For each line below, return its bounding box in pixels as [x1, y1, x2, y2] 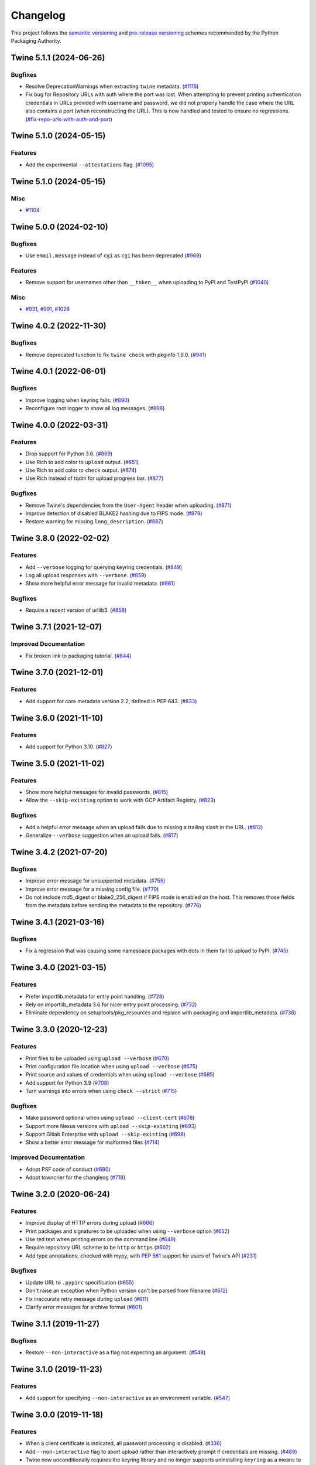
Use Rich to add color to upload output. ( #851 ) [25, 458, 139, 465]
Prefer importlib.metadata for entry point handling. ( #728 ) [25, 993, 164, 1000]
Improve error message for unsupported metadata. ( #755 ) [25, 877, 166, 884]
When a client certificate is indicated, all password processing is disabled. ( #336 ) [25, 1440, 222, 1447]
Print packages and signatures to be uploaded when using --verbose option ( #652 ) [25, 1228, 230, 1235]
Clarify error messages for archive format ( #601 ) [25, 1304, 143, 1310]
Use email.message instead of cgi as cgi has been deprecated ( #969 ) [25, 252, 202, 259]
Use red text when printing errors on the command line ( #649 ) [25, 1235, 176, 1242]
